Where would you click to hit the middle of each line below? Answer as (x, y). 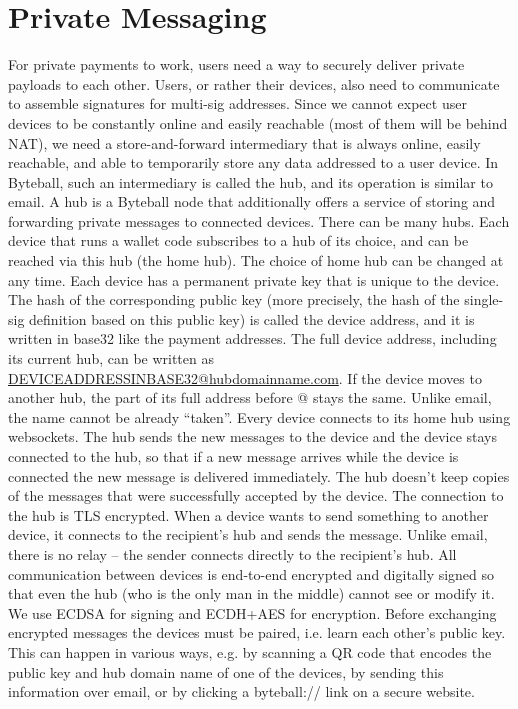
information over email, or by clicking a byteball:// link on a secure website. (241, 691)
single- (484, 299)
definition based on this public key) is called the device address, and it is (252, 318)
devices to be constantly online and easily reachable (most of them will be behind (258, 122)
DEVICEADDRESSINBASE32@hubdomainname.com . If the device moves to (245, 377)
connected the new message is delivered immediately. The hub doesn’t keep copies (259, 475)
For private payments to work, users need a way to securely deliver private (236, 64)
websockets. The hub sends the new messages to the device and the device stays (253, 436)
